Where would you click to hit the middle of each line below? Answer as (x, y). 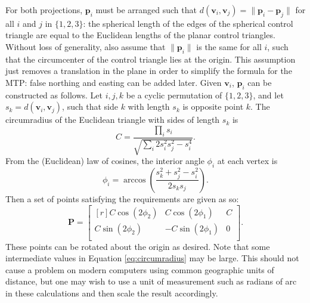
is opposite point (213, 106)
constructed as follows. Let (54, 95)
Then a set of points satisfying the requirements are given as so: (122, 198)
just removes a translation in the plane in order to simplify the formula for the (149, 71)
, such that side (90, 106)
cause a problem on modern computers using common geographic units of (140, 269)
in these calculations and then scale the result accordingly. (112, 293)
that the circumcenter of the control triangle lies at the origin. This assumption (151, 59)
